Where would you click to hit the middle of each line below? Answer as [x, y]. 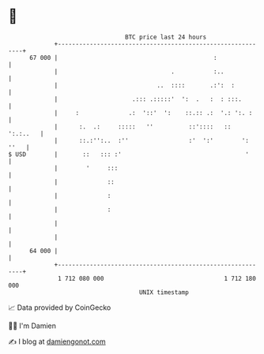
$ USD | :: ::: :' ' [128, 154]
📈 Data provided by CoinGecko [60, 307]
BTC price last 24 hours [166, 37]
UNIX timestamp [164, 292]
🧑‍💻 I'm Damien [32, 326]
